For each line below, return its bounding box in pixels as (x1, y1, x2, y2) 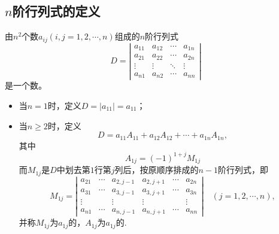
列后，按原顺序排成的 (114, 163, 199, 176)
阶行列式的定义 (12, 2, 101, 20)
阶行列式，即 (218, 163, 269, 176)
